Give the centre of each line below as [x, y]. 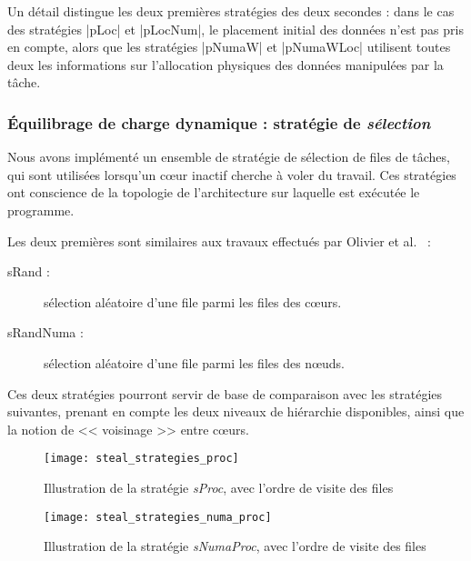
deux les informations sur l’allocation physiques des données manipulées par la [225, 64]
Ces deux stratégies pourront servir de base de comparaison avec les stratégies [225, 393]
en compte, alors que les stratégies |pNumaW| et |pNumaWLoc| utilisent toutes [229, 47]
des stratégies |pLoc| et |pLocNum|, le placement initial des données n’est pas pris [235, 29]
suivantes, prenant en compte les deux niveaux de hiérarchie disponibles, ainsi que [236, 411]
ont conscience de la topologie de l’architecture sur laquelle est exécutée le [214, 192]
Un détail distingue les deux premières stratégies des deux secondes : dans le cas [231, 11]
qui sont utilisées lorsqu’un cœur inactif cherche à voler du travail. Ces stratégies [232, 174]
